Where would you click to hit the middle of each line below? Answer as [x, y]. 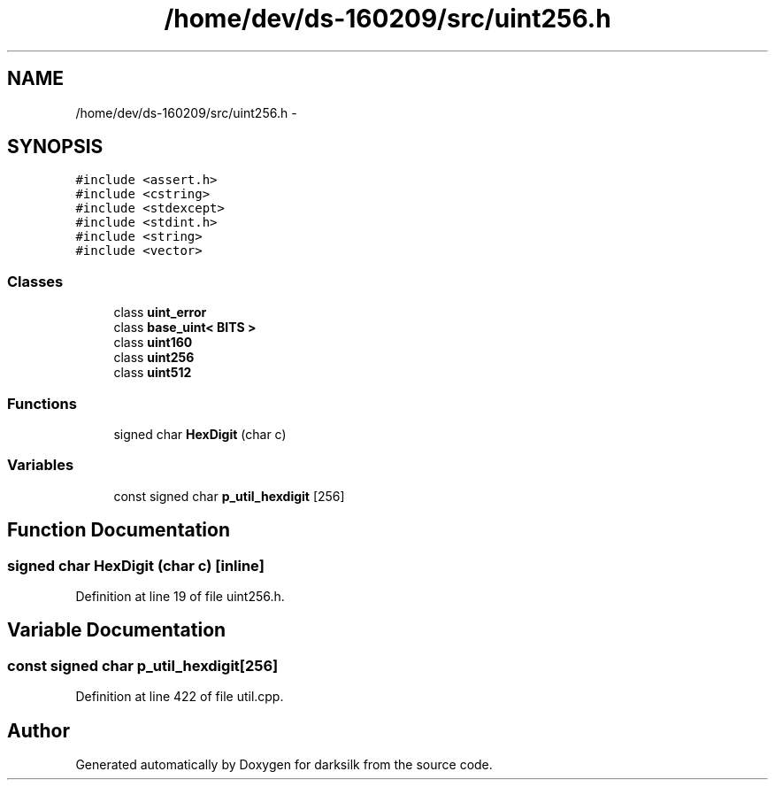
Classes [35, 281]
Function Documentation [119, 530]
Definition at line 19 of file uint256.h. [180, 596]
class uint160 [153, 343]
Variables [41, 465]
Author [38, 730]
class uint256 [154, 358]
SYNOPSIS [55, 147]
